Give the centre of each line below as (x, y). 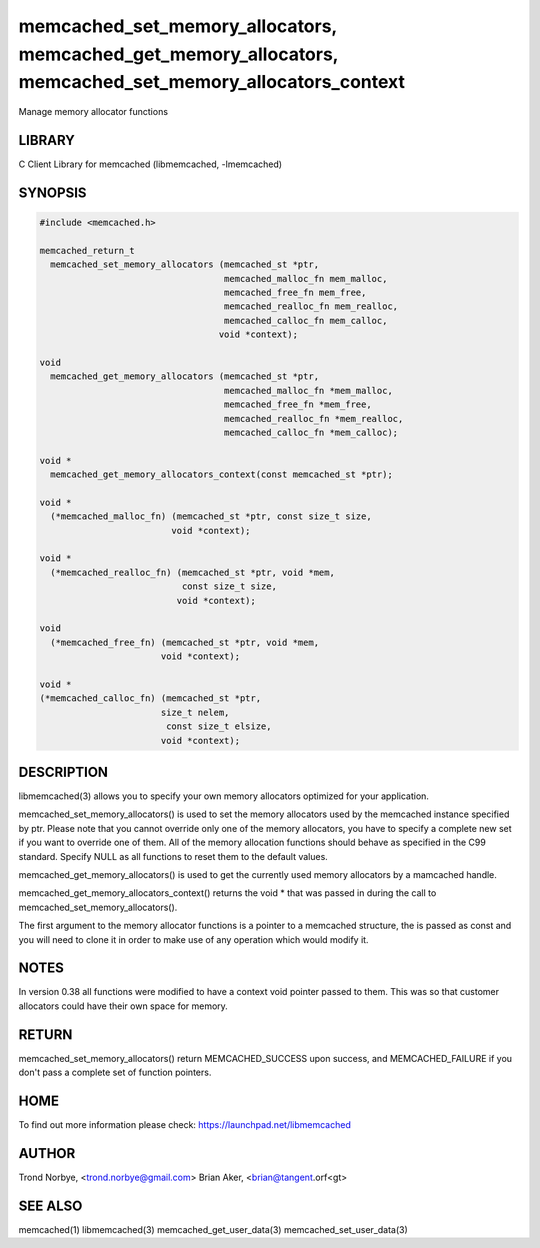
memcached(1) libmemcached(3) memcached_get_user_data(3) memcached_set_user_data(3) (213, 1229)
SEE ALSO (50, 1205)
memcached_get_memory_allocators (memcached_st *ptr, (185, 376)
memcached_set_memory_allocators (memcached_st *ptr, (185, 264)
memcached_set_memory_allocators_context (211, 82)
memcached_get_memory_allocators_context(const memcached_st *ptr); (222, 474)
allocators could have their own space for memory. (123, 1006)
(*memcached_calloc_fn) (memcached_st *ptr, (150, 698)
